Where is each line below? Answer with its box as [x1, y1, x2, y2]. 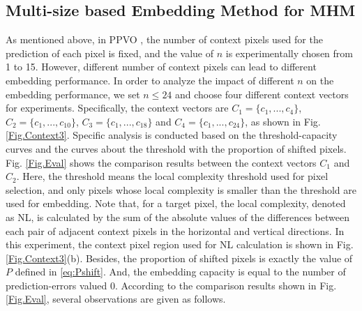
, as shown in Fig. [245, 114, 321, 128]
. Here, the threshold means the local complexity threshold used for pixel [16, 169, 329, 183]
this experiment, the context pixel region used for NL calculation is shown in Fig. [6, 237, 354, 252]
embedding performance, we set [6, 86, 140, 101]
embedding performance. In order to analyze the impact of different [6, 73, 294, 87]
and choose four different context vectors [175, 86, 349, 101]
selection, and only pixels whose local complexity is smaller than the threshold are [6, 182, 357, 197]
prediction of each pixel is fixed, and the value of [6, 45, 214, 60]
